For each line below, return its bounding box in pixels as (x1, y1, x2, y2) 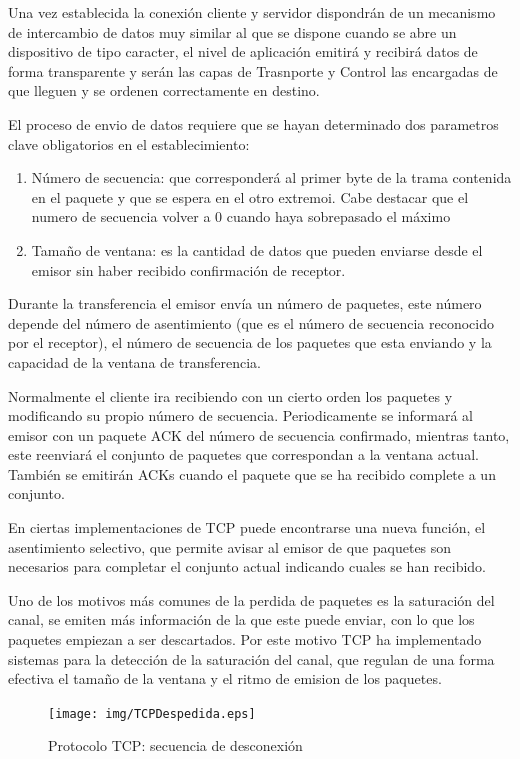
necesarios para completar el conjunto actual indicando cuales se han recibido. (8, 556, 487, 577)
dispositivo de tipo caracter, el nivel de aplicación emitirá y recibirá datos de (8, 41, 478, 62)
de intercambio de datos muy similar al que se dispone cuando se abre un (8, 21, 457, 42)
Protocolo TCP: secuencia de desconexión (48, 735, 303, 756)
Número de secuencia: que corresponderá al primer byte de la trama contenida (31, 167, 512, 188)
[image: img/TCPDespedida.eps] (48, 706, 256, 721)
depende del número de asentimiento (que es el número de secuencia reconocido (8, 312, 495, 333)
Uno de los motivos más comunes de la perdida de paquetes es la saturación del (8, 589, 495, 610)
